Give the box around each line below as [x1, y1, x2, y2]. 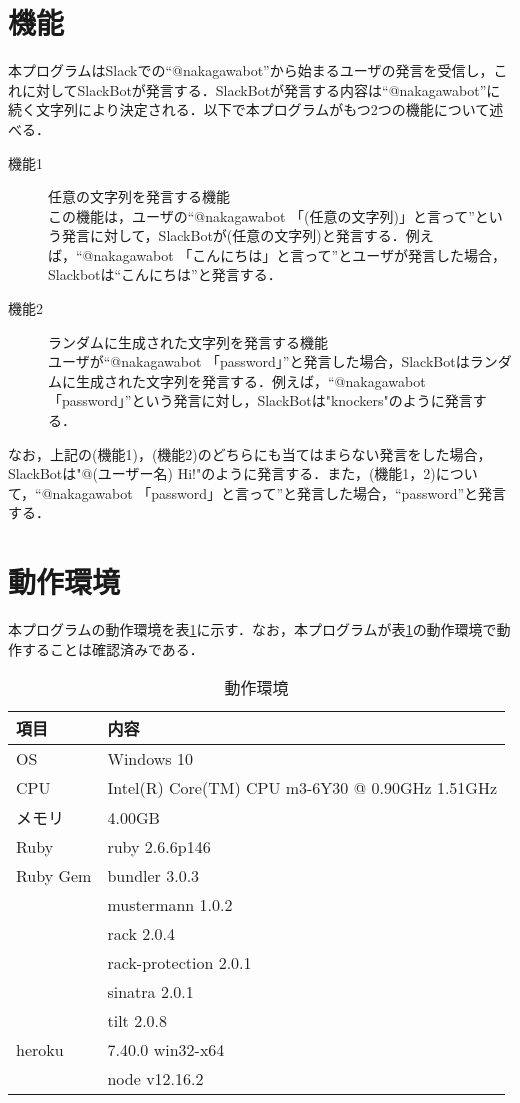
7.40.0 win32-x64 [107, 1038, 225, 1062]
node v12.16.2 [107, 1067, 204, 1091]
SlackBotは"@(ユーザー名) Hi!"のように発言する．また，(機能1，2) [8, 463, 436, 484]
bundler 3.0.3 [107, 864, 200, 888]
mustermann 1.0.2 [107, 893, 233, 917]
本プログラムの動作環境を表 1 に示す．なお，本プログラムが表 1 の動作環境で [8, 619, 497, 640]
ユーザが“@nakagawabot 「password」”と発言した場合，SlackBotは [48, 351, 470, 372]
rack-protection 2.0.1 [107, 951, 252, 975]
